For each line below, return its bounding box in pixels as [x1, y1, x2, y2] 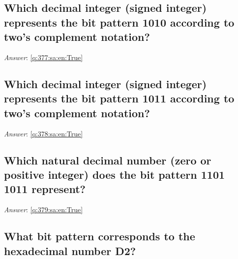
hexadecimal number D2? [4, 243, 136, 258]
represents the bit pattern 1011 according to [4, 91, 235, 106]
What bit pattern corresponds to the [4, 228, 195, 244]
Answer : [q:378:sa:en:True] [4, 128, 83, 138]
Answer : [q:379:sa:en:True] [4, 204, 83, 215]
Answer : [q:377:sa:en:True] [4, 52, 83, 62]
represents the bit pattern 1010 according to [4, 14, 235, 30]
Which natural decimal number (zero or [4, 152, 211, 167]
